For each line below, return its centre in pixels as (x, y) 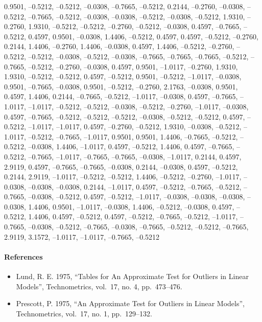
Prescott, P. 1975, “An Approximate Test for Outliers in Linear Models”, (130, 303)
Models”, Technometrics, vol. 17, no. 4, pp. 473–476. (99, 286)
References (23, 256)
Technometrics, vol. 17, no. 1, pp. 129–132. (84, 313)
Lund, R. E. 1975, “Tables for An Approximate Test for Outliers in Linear (132, 276)
